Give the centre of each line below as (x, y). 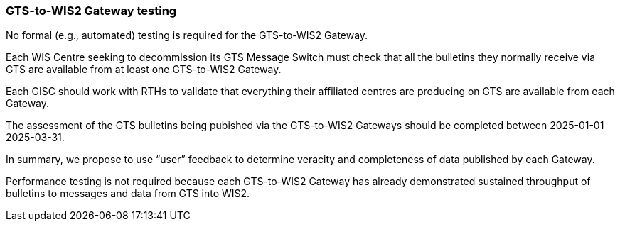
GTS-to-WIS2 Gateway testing (91, 11)
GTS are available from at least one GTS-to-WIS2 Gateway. (144, 70)
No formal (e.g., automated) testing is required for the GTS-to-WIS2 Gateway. (187, 35)
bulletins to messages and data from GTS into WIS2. (128, 194)
